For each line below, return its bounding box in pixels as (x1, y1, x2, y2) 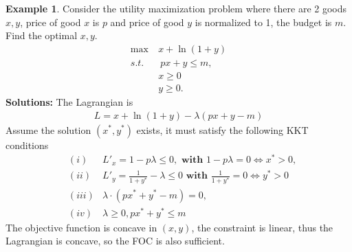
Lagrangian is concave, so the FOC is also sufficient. (5, 233, 225, 248)
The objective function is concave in (5, 220, 157, 234)
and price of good (110, 14, 184, 29)
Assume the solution (5, 122, 91, 137)
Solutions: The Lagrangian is (5, 94, 133, 108)
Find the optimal (5, 28, 78, 43)
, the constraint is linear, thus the (191, 220, 333, 234)
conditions (5, 137, 49, 152)
